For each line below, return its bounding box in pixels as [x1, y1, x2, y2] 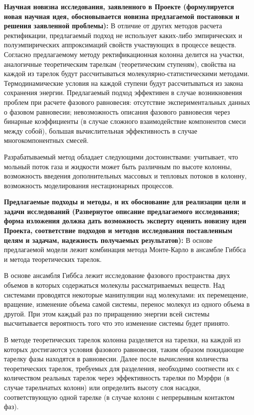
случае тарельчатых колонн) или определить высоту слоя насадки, [4, 382, 201, 392]
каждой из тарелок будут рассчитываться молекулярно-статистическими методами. [4, 68, 250, 79]
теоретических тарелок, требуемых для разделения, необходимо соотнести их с [4, 363, 239, 373]
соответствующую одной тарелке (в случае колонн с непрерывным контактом [4, 392, 234, 402]
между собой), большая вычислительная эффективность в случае [4, 125, 197, 136]
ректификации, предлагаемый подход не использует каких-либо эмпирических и [4, 30, 242, 40]
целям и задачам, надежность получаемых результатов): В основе [4, 235, 213, 245]
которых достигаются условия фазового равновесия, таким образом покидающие [4, 344, 244, 354]
